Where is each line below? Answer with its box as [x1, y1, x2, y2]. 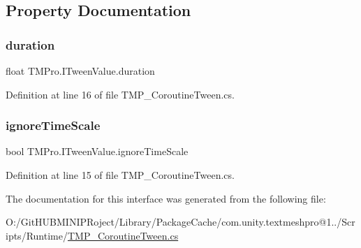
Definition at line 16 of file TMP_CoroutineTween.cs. [6, 87, 235, 101]
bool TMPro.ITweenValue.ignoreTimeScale [6, 144, 189, 159]
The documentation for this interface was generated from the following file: [6, 191, 326, 205]
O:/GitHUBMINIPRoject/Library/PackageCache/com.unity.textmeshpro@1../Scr [6, 214, 355, 229]
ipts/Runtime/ [6, 228, 68, 242]
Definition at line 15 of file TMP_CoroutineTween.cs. [6, 168, 235, 182]
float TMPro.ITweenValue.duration [6, 64, 155, 78]
